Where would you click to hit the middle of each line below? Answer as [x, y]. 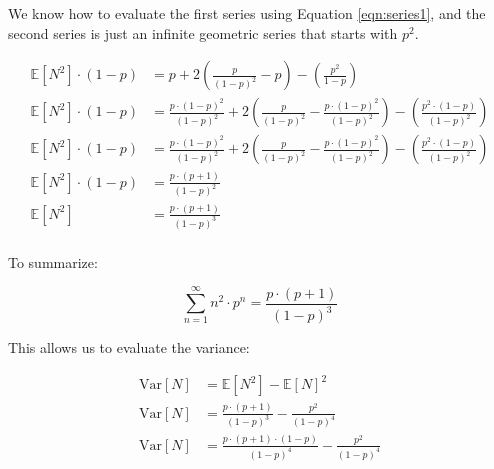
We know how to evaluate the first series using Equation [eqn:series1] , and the [247, 13]
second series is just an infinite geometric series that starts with [203, 32]
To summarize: [53, 261]
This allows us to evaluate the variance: [129, 347]
